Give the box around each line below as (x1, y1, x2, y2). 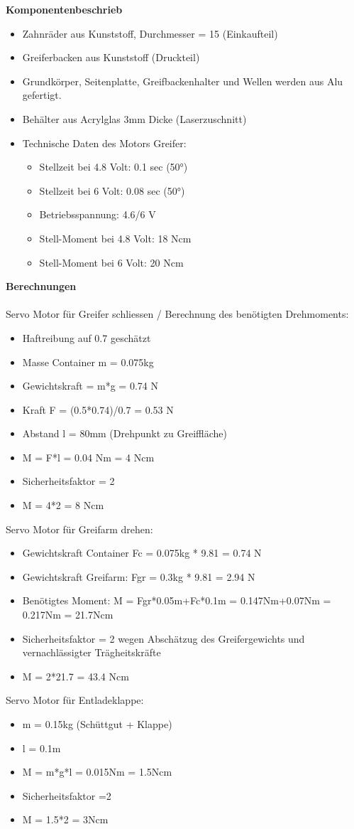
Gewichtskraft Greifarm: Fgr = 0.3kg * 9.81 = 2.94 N (22, 569, 255, 584)
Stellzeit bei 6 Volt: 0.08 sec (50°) (39, 183, 185, 198)
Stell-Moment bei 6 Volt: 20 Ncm (39, 255, 184, 269)
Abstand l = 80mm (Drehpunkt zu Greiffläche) (22, 426, 228, 441)
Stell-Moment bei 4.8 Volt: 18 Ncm (39, 230, 192, 245)
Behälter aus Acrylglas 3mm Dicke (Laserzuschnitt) (22, 111, 247, 126)
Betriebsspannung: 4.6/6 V (39, 207, 156, 222)
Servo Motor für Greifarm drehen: (6, 521, 153, 536)
